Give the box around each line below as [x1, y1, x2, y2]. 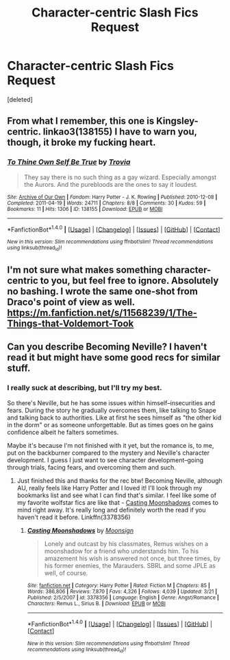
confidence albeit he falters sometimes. [7, 428, 119, 436]
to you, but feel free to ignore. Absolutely [40, 275, 219, 286]
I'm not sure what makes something [7, 264, 163, 275]
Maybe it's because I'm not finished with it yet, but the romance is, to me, [7, 441, 214, 449]
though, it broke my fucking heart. [7, 137, 156, 148]
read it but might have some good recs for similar [7, 352, 221, 363]
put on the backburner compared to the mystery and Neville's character [7, 448, 210, 457]
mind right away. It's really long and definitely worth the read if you [16, 505, 206, 514]
